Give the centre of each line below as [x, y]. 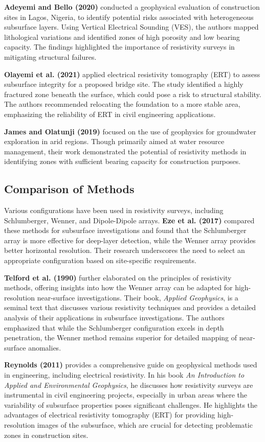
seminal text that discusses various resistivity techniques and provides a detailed [130, 307]
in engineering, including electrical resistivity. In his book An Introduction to [124, 375]
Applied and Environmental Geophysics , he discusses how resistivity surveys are [129, 385]
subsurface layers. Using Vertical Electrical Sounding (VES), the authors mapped [131, 27]
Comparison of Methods [69, 189]
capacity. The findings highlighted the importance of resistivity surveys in [119, 47]
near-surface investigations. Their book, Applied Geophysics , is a [138, 297]
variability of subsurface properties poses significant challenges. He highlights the [131, 404]
